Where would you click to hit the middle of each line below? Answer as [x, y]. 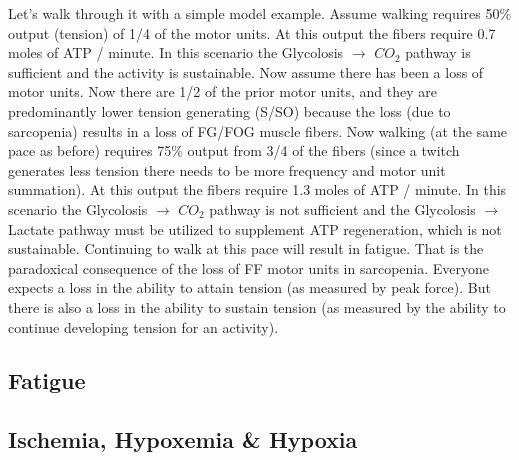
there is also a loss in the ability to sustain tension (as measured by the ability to [257, 306]
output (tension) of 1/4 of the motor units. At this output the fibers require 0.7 [252, 32]
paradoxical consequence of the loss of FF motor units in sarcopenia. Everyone [249, 267]
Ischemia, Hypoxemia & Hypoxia [183, 439]
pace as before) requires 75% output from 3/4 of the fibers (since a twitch [234, 150]
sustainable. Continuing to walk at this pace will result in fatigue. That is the [246, 248]
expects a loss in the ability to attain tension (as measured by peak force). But [249, 287]
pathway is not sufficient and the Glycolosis [342, 208]
